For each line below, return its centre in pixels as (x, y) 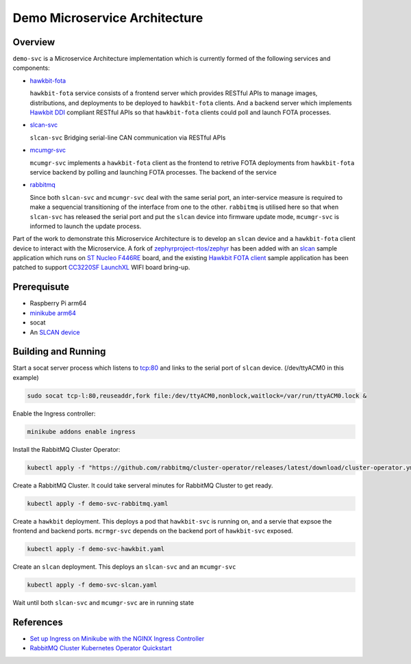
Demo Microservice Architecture (108, 18)
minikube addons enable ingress (82, 432)
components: (32, 68)
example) (26, 377)
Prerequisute (41, 287)
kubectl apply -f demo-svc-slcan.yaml (92, 585)
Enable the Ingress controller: (54, 413)
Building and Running (59, 352)
